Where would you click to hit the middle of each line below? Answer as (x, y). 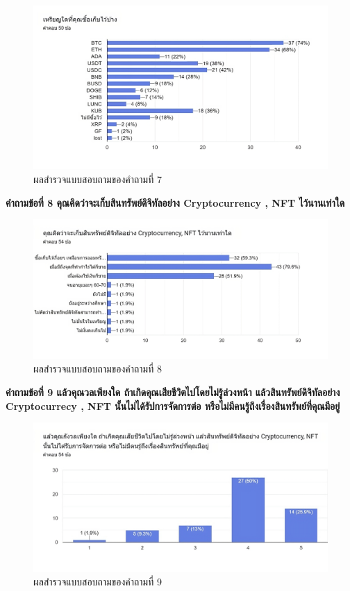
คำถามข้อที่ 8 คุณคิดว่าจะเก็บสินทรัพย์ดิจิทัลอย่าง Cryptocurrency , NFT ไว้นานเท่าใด (175, 202)
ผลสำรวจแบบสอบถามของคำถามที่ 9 (98, 582)
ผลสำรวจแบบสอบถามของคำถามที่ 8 (98, 369)
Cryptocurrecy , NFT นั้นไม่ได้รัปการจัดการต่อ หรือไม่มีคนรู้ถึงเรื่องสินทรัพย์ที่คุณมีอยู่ (173, 405)
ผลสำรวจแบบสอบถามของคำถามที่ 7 (98, 179)
